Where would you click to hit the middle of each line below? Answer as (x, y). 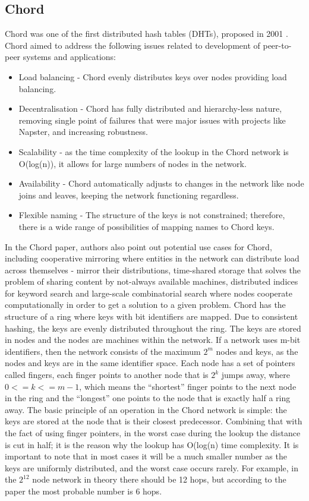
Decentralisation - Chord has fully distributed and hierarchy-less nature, (150, 108)
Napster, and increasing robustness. (83, 132)
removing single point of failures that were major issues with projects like (152, 120)
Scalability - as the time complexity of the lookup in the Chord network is (154, 151)
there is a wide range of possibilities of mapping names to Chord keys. (146, 226)
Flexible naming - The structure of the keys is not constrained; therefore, (152, 215)
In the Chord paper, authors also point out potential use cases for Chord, (138, 246)
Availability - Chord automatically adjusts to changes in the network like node (161, 183)
